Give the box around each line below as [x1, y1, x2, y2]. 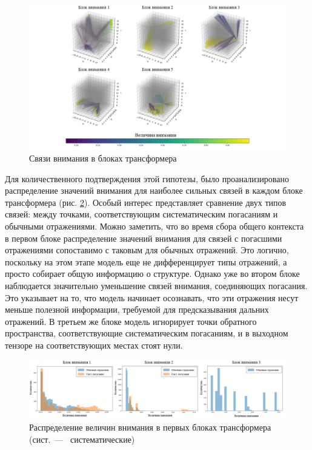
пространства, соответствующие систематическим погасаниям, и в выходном [5, 327, 288, 339]
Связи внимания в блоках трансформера [29, 152, 177, 165]
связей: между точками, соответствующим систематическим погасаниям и [5, 208, 278, 220]
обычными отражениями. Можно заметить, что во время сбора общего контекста [5, 220, 304, 233]
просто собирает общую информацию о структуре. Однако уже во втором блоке [5, 267, 300, 280]
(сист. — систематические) [29, 432, 135, 445]
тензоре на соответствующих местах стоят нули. [5, 339, 183, 351]
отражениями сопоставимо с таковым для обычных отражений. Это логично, [5, 244, 289, 256]
